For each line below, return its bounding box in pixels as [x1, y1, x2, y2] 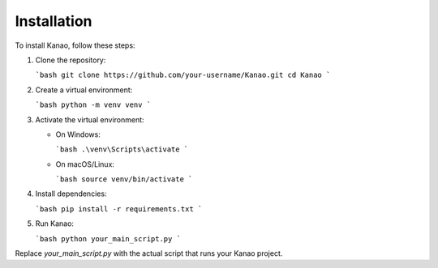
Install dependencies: [35, 189, 107, 198]
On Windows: [55, 130, 101, 139]
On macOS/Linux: [55, 159, 115, 169]
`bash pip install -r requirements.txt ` [35, 204, 203, 214]
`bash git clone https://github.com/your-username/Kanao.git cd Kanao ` [35, 70, 331, 80]
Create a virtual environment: [35, 85, 133, 95]
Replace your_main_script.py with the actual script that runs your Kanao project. [15, 249, 283, 258]
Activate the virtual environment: [35, 114, 145, 125]
